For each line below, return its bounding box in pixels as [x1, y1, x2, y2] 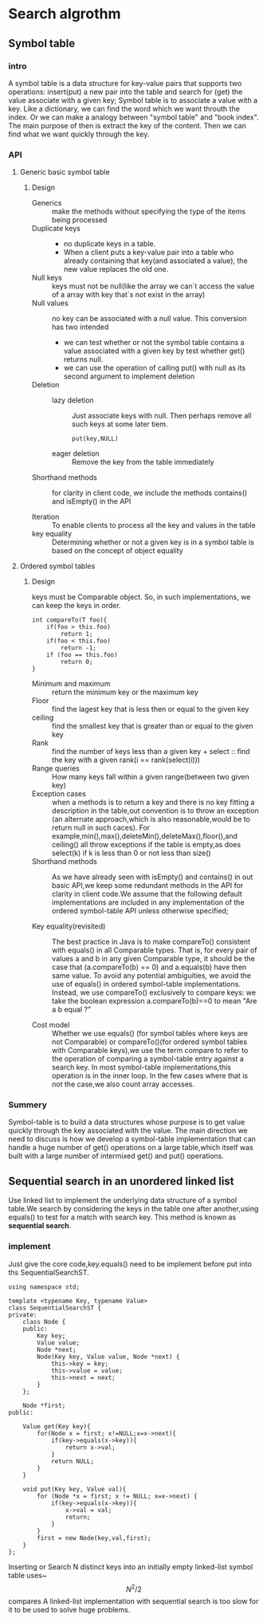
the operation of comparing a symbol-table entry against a [51, 1054, 245, 1064]
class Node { [22, 1318, 66, 1325]
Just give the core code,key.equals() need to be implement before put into [8, 1259, 253, 1268]
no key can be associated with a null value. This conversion [51, 314, 247, 324]
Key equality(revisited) [31, 921, 106, 931]
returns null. [63, 355, 104, 364]
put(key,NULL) [71, 435, 119, 443]
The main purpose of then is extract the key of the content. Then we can [8, 120, 247, 130]
